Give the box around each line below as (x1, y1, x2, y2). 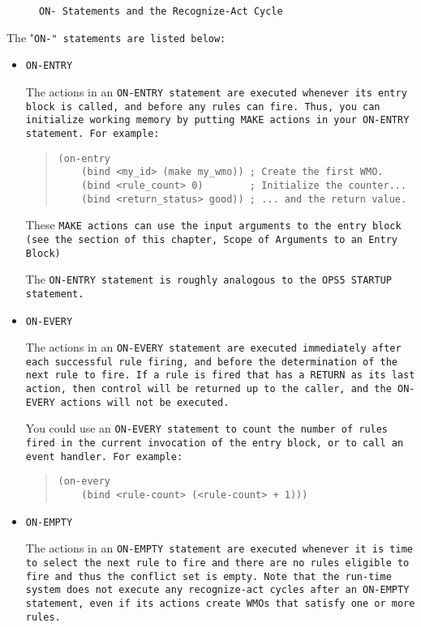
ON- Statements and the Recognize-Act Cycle (39, 6, 283, 17)
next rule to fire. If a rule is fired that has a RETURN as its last (25, 369, 415, 382)
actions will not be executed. (60, 396, 230, 408)
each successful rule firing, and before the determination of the (25, 356, 397, 368)
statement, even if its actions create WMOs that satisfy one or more (25, 598, 415, 609)
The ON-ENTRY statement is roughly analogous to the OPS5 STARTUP (25, 271, 392, 288)
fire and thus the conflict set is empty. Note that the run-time (25, 570, 392, 582)
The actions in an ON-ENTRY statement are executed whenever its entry (25, 83, 407, 100)
